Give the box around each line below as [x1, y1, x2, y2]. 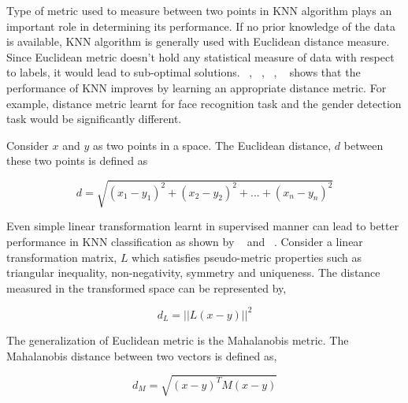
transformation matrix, [6, 248, 117, 265]
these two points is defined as [6, 152, 148, 169]
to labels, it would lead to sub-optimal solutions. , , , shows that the [6, 64, 361, 80]
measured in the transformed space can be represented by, [6, 279, 287, 296]
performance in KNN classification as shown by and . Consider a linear [6, 233, 363, 250]
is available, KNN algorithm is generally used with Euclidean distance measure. [6, 33, 390, 50]
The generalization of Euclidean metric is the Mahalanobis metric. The [6, 331, 349, 348]
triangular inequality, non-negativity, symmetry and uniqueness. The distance [6, 264, 380, 281]
